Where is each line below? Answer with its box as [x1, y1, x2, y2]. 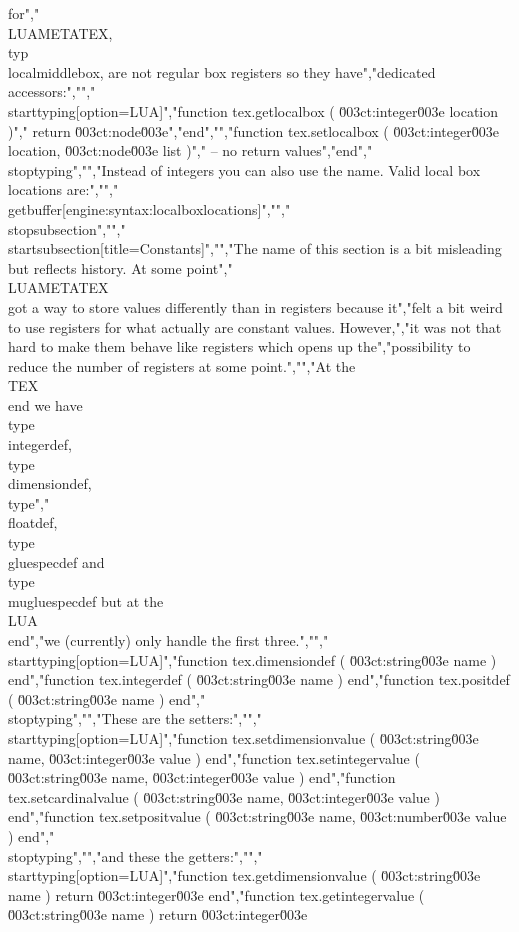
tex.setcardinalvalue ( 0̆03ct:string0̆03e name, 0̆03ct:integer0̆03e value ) [8, 786, 440, 807]
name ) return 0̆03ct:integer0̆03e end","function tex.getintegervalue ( [8, 884, 425, 905]
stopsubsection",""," [8, 218, 126, 239]
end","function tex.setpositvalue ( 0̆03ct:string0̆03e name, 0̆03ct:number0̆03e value [8, 806, 507, 827]
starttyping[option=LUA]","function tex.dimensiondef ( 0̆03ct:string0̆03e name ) [8, 649, 497, 670]
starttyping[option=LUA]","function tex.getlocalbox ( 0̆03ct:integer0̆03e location [8, 100, 498, 121]
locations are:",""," [8, 179, 119, 200]
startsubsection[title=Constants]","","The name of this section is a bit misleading [8, 238, 502, 259]
